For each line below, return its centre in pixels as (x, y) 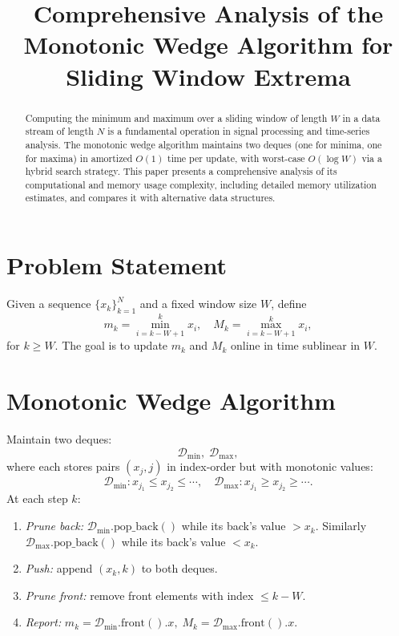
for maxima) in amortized (79, 158)
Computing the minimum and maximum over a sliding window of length (176, 117)
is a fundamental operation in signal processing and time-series (239, 131)
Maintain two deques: (59, 439)
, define (289, 304)
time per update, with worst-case (236, 158)
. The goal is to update (111, 345)
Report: (43, 622)
